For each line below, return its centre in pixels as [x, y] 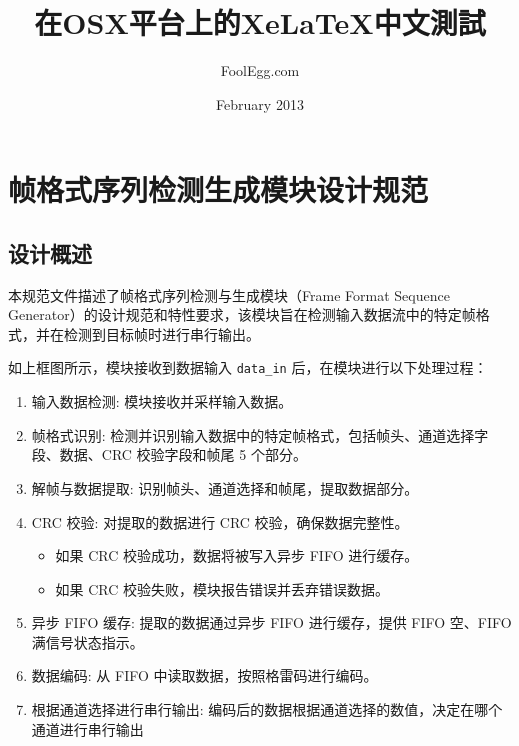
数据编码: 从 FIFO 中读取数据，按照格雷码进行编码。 [204, 675]
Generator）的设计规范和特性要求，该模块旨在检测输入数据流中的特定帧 [242, 314]
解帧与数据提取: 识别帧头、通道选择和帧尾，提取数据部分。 [225, 487]
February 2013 [260, 103]
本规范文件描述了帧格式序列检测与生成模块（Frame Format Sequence [229, 294]
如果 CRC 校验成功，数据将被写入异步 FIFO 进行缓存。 [237, 555]
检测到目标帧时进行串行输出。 [161, 333]
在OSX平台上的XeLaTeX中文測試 [260, 22]
